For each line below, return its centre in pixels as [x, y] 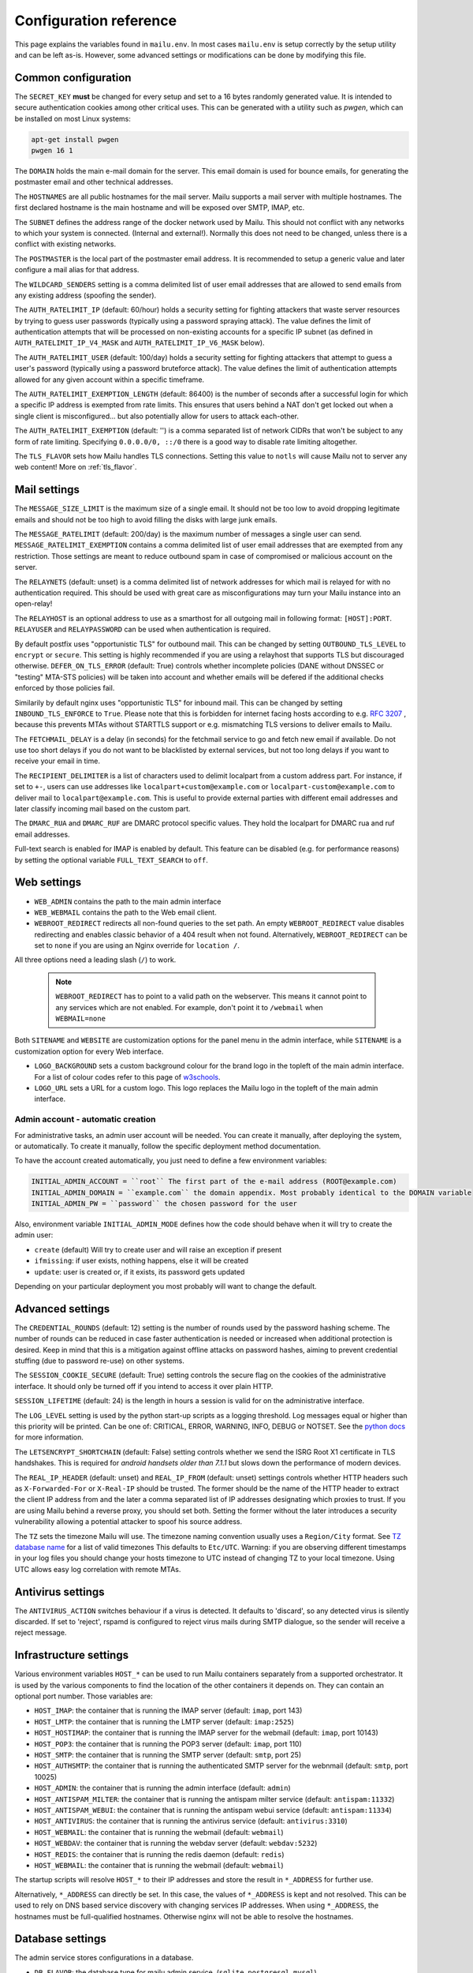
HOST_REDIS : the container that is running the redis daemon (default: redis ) [159, 1854]
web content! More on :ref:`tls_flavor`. [76, 467]
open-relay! [34, 604]
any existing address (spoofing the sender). [86, 295]
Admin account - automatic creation [85, 1119]
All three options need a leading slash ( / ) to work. [95, 960]
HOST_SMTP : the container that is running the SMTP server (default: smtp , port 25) [168, 1755]
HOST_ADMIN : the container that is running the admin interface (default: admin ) [162, 1788]
